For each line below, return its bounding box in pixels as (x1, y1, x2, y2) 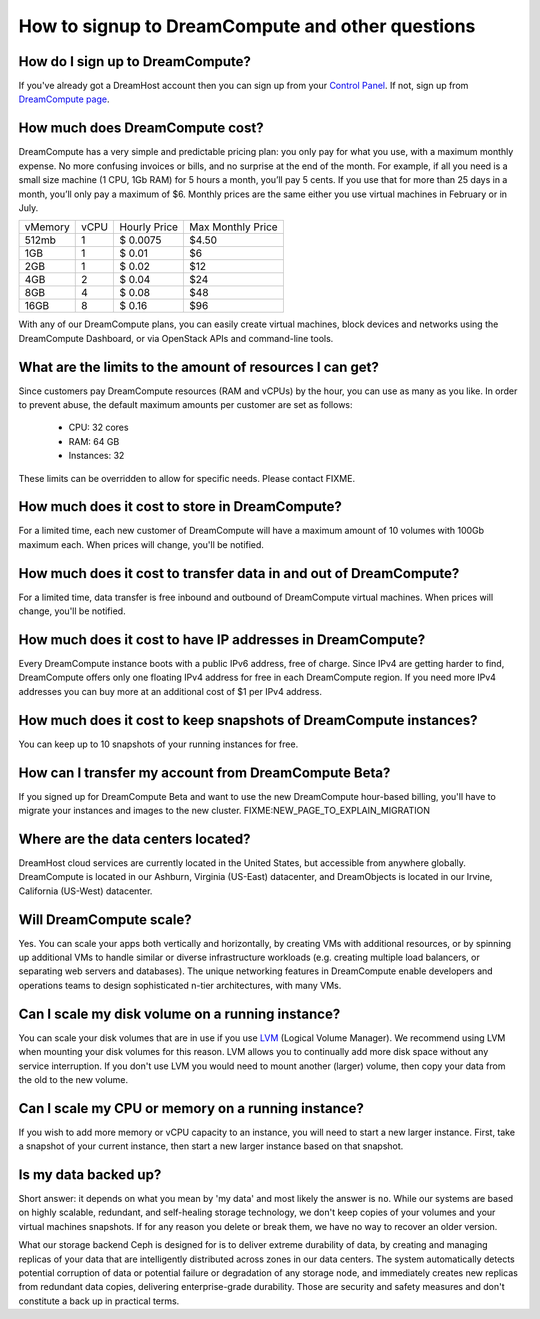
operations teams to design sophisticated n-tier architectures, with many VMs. (18, 979, 342, 991)
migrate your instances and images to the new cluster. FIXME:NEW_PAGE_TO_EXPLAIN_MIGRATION (18, 805, 430, 817)
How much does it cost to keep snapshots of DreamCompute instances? (18, 711, 478, 729)
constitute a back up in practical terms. (18, 1295, 180, 1307)
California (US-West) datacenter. (18, 885, 153, 897)
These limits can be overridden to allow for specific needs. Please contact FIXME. (18, 472, 355, 484)
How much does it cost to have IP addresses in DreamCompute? (18, 631, 426, 648)
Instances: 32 (68, 450, 125, 462)
